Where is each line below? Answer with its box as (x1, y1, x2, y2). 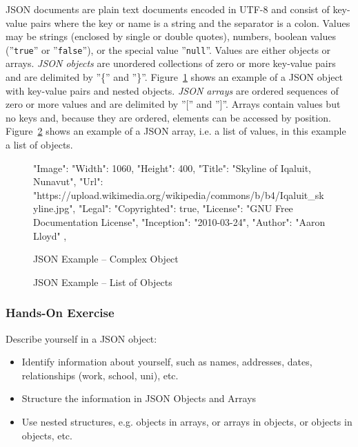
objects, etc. (21, 428, 72, 442)
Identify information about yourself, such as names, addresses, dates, (21, 354, 312, 369)
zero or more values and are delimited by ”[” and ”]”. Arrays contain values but (6, 97, 341, 111)
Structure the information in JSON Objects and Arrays (21, 391, 257, 406)
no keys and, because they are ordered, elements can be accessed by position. (6, 110, 331, 124)
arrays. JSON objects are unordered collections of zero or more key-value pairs (6, 56, 336, 70)
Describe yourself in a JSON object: (6, 331, 157, 345)
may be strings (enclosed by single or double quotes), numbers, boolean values (6, 29, 336, 44)
